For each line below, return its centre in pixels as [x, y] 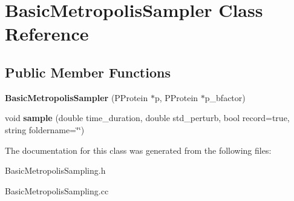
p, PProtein [176, 97]
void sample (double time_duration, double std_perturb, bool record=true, [147, 118]
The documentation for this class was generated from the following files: [138, 150]
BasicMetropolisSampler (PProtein [77, 97]
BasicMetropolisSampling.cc [57, 190]
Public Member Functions [88, 72]
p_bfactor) [225, 97]
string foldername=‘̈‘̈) [45, 129]
